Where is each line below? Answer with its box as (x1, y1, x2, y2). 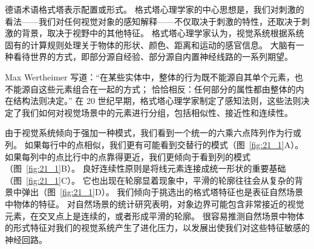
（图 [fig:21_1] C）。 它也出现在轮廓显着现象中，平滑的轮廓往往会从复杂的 (5, 173, 295, 186)
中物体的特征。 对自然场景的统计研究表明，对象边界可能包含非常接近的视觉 (5, 197, 304, 210)
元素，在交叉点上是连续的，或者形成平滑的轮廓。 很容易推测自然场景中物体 (5, 209, 304, 222)
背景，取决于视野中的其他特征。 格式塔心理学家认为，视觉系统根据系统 (21, 27, 304, 39)
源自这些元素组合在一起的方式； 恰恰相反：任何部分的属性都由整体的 (21, 82, 296, 95)
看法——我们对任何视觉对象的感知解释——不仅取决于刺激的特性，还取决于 (5, 15, 301, 27)
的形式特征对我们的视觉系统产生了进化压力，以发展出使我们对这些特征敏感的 (5, 221, 310, 234)
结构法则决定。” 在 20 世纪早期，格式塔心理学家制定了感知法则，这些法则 (13, 94, 301, 107)
